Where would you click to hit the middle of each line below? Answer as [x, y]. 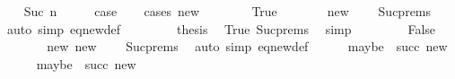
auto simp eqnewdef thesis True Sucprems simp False [221, 28]
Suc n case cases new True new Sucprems [227, 11]
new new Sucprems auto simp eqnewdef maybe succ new [247, 46]
